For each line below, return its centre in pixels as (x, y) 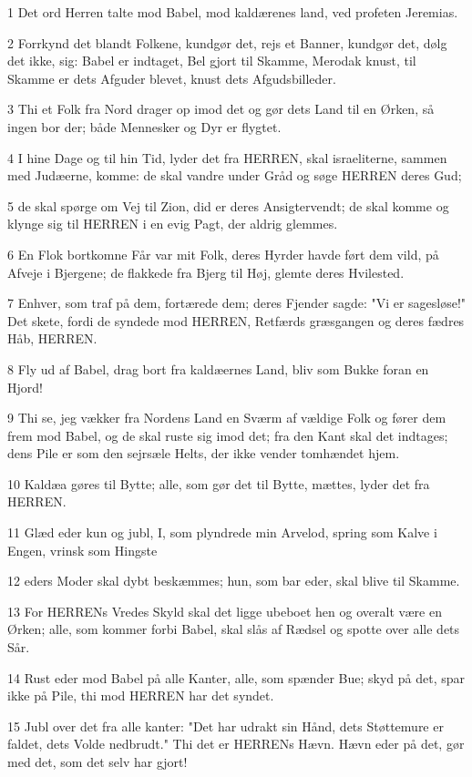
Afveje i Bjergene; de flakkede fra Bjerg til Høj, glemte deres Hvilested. (206, 272)
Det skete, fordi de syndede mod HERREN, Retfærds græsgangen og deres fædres (236, 320)
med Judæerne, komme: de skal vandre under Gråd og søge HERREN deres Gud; (235, 175)
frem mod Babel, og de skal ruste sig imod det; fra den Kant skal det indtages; (228, 435)
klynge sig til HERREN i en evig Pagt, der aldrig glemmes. (173, 224)
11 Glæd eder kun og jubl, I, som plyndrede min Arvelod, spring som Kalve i (222, 532)
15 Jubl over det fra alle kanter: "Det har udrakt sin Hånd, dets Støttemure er (226, 726)
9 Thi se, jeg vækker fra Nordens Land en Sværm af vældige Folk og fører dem (227, 418)
